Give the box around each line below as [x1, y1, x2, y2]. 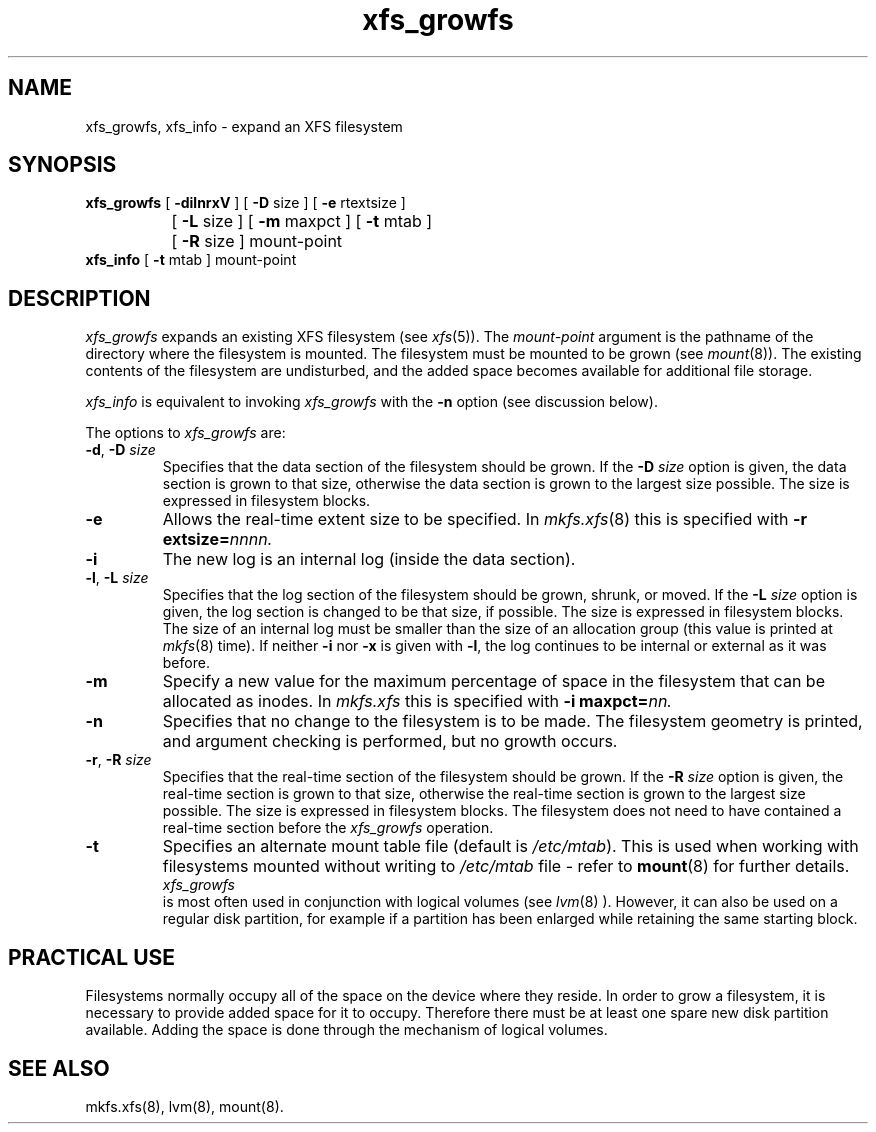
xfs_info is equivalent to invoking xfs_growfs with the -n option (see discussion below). [85, 393, 658, 411]
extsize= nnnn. [162, 529, 273, 550]
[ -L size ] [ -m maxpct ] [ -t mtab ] [171, 211, 433, 232]
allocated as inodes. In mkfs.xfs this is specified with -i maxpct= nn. [162, 691, 672, 712]
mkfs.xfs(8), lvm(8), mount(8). [85, 1097, 284, 1115]
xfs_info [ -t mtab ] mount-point [85, 251, 297, 269]
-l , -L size [85, 569, 149, 587]
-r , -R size [85, 751, 152, 769]
